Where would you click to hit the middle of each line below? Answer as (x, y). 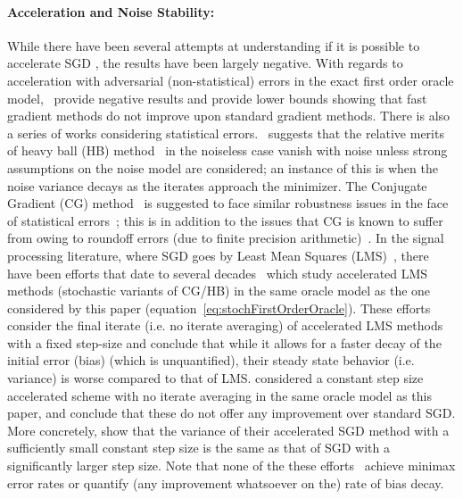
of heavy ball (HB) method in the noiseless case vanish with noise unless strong (227, 150)
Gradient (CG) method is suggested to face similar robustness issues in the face (228, 203)
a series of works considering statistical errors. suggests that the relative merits (226, 133)
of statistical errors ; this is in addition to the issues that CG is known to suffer (225, 220)
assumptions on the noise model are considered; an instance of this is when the (223, 167)
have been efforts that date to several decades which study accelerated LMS (218, 273)
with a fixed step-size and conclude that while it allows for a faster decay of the (224, 342)
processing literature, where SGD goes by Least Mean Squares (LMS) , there (218, 255)
